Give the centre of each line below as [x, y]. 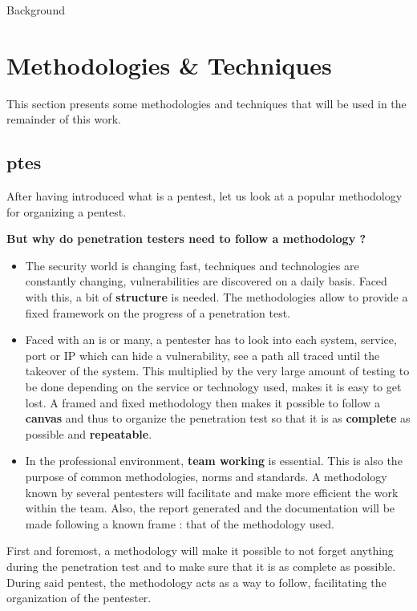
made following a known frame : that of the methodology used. [180, 523]
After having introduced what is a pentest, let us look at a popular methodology [204, 196]
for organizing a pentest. [67, 211]
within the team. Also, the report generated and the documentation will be [210, 508]
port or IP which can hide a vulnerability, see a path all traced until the [202, 355]
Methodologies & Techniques [169, 65]
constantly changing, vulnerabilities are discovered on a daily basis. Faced [206, 281]
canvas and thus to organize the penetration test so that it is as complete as [218, 418]
